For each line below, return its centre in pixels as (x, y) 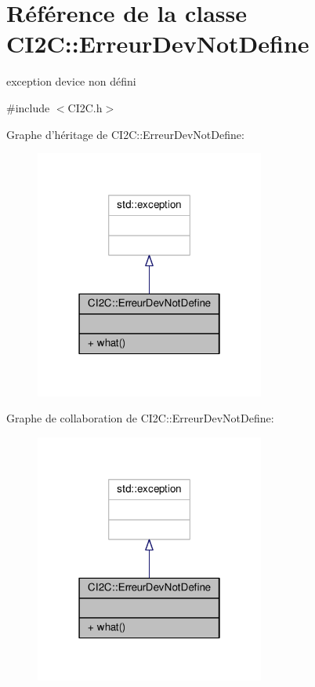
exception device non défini (71, 81)
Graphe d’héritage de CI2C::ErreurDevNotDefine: (125, 134)
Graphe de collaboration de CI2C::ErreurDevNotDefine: (140, 418)
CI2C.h (85, 107)
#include (28, 107)
